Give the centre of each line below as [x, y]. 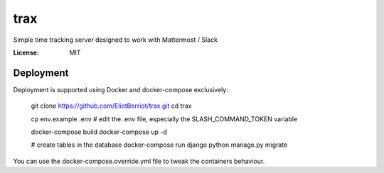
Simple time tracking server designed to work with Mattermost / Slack [116, 40]
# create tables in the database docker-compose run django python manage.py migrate [159, 145]
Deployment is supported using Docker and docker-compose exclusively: [121, 89]
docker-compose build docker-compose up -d [99, 132]
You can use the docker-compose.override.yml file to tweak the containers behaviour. [139, 161]
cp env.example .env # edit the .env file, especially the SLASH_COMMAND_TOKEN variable [164, 119]
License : [26, 52]
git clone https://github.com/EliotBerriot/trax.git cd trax [111, 106]
